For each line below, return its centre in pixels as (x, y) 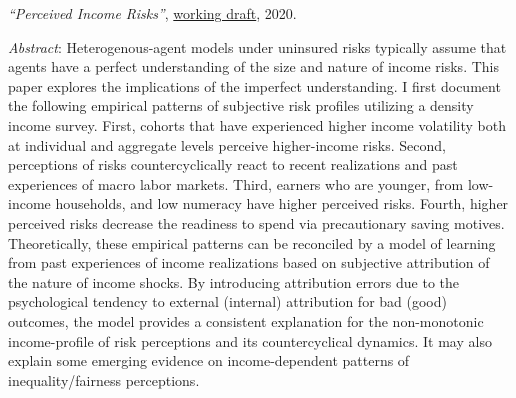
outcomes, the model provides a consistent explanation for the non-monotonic (246, 320)
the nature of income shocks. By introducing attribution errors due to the (234, 281)
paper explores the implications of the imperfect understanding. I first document (254, 85)
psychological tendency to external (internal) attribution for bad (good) (227, 301)
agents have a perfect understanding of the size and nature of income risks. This (253, 66)
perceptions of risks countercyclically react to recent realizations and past (233, 164)
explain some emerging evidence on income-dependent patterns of (209, 360)
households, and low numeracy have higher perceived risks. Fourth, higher (282, 203)
